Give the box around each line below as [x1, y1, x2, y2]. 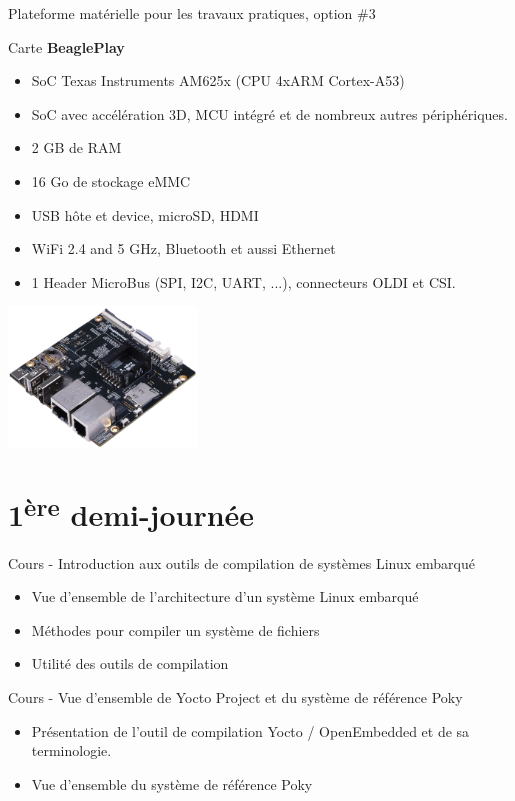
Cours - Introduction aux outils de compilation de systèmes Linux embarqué [8, 552, 475, 573]
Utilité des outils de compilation [31, 653, 229, 674]
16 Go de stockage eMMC [31, 170, 191, 191]
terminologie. [31, 740, 112, 761]
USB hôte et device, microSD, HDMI [31, 204, 259, 225]
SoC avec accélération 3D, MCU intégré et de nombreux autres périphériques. [31, 103, 508, 124]
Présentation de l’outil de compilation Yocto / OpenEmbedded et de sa [31, 720, 470, 741]
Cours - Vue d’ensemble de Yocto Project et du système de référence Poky [8, 686, 463, 707]
